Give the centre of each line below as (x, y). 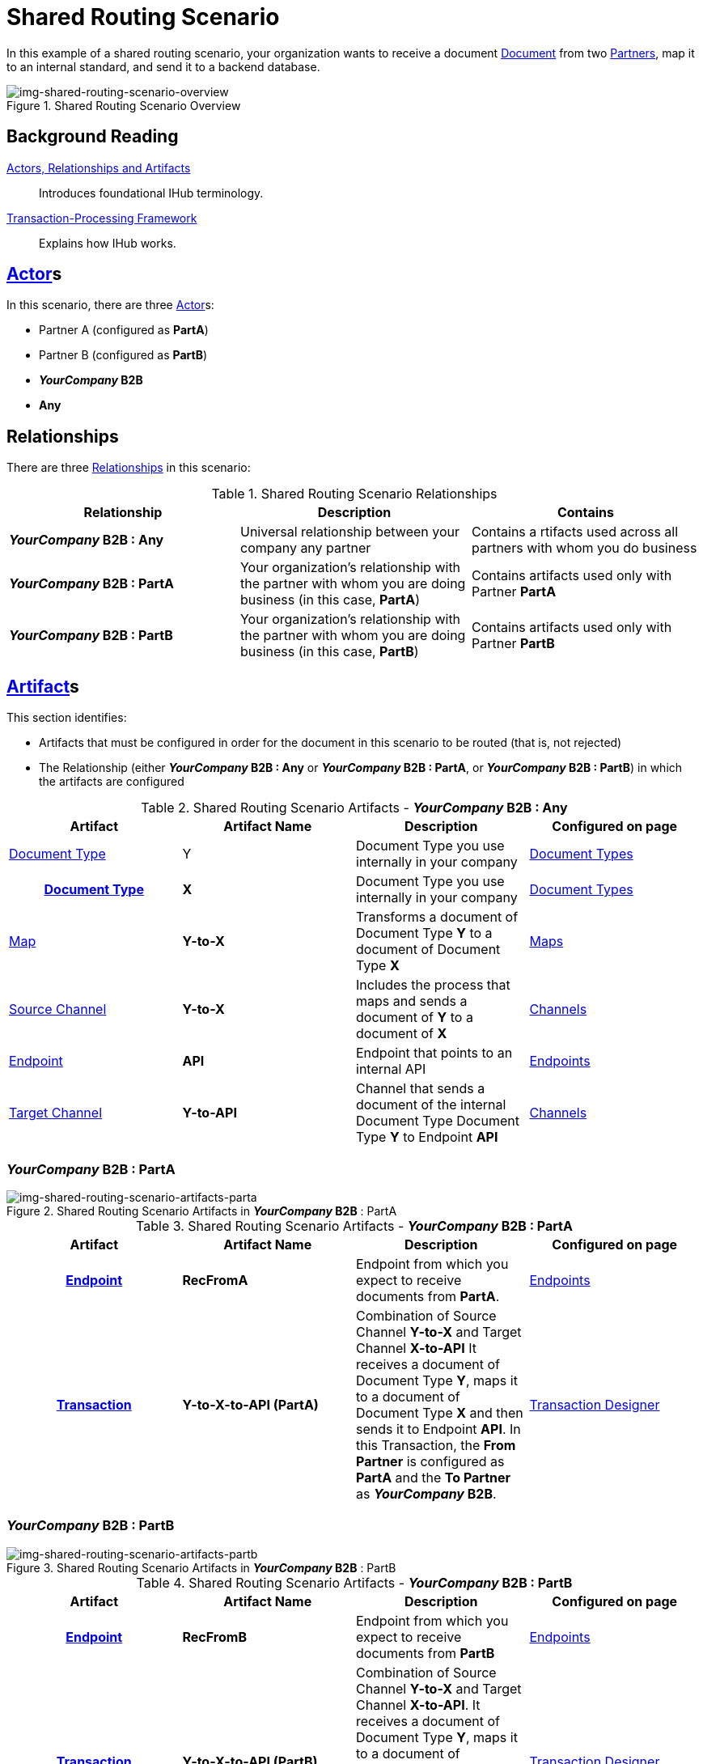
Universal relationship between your (349, 532)
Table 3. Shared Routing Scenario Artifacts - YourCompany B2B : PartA (354, 1225)
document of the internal (431, 1105)
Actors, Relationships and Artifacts (99, 167)
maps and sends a (412, 1001)
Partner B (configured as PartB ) (123, 355)
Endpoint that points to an (434, 1053)
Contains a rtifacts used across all (575, 532)
